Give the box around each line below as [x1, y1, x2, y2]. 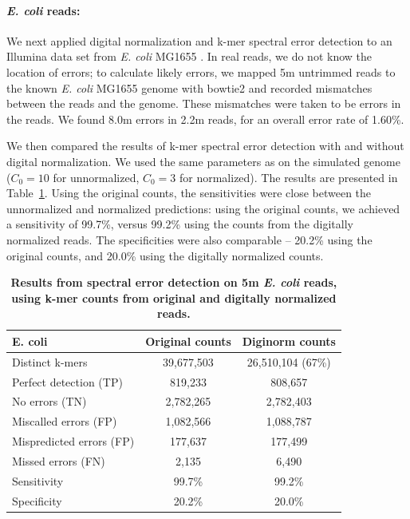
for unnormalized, [53, 168, 140, 185]
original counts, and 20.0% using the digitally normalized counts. [6, 247, 324, 263]
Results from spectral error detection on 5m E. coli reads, [10, 274, 337, 291]
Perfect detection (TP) [12, 373, 123, 390]
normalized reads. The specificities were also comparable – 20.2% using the [6, 231, 373, 248]
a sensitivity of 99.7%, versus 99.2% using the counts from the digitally [6, 216, 353, 232]
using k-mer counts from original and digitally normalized [11, 289, 337, 306]
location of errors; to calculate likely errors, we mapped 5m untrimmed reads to [6, 63, 396, 80]
